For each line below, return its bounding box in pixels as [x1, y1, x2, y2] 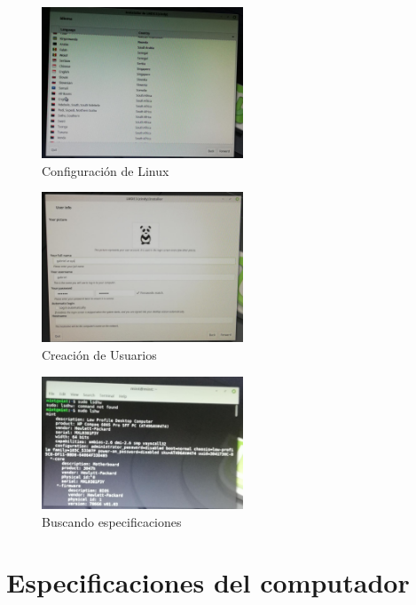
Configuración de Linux [42, 161, 169, 179]
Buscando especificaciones [42, 512, 182, 530]
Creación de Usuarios [42, 346, 157, 364]
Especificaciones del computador [6, 564, 410, 601]
